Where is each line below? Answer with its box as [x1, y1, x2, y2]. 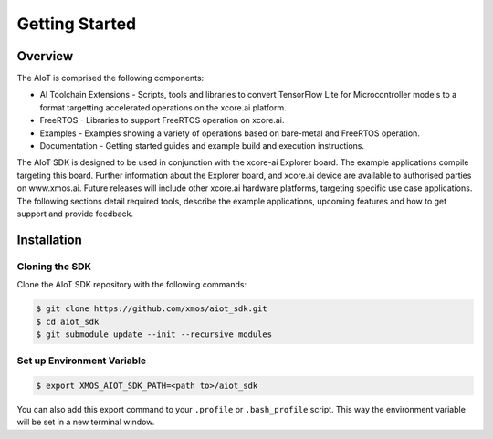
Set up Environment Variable [16, 354, 146, 367]
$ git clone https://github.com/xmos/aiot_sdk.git [36, 304, 268, 314]
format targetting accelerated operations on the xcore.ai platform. [39, 101, 287, 113]
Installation [16, 232, 82, 247]
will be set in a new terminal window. [16, 416, 155, 428]
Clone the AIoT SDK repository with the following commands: [16, 279, 246, 290]
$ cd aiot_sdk [36, 316, 100, 327]
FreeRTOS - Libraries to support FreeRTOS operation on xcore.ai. [39, 115, 285, 126]
